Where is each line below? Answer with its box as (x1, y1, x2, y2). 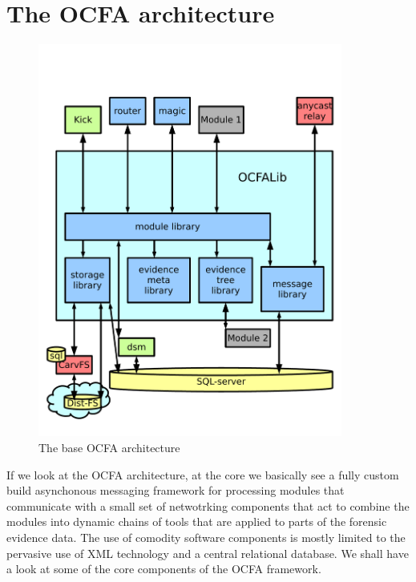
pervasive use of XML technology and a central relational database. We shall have (6, 544, 409, 561)
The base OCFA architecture (38, 439, 180, 455)
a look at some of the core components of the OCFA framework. (6, 560, 321, 577)
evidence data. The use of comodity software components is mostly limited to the (6, 528, 406, 545)
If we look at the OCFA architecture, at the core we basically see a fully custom (6, 466, 399, 483)
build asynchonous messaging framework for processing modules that (6, 482, 345, 499)
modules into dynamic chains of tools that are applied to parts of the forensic (6, 513, 387, 530)
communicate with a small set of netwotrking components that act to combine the (6, 497, 410, 514)
